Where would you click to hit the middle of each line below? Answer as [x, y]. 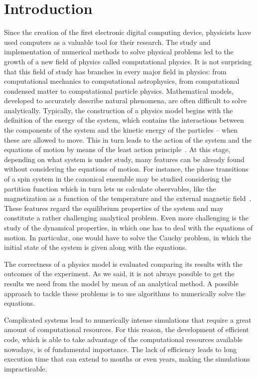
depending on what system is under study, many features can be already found [124, 159]
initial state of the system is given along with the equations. [96, 247]
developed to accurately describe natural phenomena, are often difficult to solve [126, 100]
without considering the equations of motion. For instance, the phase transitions [126, 169]
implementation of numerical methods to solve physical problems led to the [119, 52]
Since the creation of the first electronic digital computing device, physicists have [128, 32]
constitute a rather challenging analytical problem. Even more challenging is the [126, 218]
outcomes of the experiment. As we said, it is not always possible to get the [119, 274]
